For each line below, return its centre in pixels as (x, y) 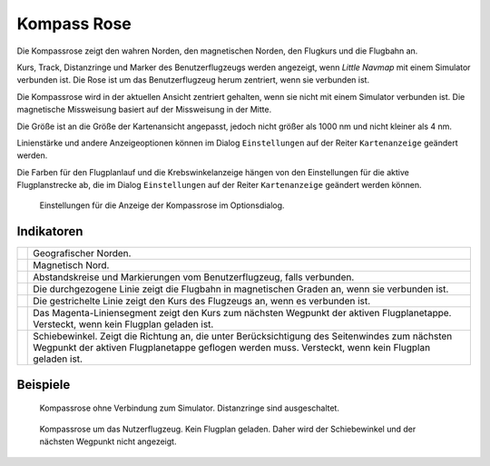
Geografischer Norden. (82, 253)
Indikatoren (50, 232)
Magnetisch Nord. (71, 265)
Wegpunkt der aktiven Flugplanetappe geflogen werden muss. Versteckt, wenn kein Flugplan (232, 348)
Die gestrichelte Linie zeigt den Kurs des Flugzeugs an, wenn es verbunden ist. (202, 302)
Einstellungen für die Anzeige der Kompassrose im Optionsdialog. (162, 205)
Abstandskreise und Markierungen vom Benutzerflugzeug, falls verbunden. (194, 277)
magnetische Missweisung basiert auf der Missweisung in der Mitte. (144, 110)
